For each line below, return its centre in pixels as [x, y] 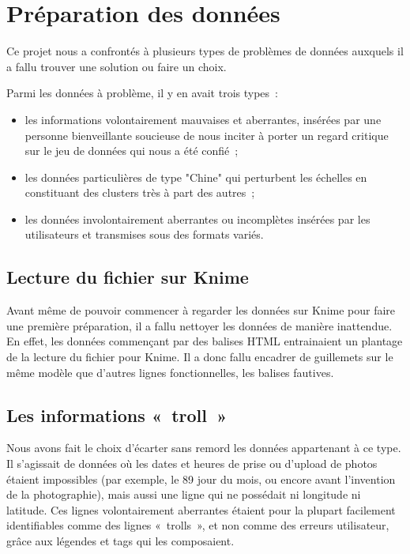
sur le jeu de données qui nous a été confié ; [132, 151]
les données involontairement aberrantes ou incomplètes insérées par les [197, 219]
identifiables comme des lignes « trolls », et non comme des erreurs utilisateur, [198, 525]
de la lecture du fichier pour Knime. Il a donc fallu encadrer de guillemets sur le [200, 357]
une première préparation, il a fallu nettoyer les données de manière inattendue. [199, 325]
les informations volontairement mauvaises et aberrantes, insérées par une [203, 119]
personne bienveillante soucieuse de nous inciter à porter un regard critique [207, 135]
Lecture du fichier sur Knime [128, 277]
